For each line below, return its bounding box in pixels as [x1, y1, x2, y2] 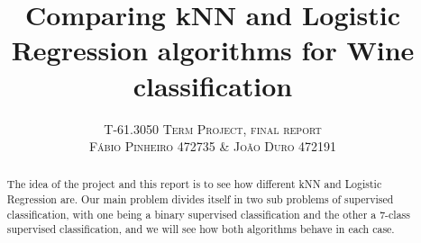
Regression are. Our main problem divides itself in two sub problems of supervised [6, 192, 394, 207]
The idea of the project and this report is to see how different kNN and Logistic [6, 176, 382, 192]
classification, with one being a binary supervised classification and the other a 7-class [6, 206, 410, 221]
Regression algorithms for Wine [11, 31, 415, 68]
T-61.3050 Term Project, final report [104, 119, 322, 138]
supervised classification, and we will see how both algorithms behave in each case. [6, 221, 395, 237]
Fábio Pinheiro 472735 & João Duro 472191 [88, 137, 337, 156]
